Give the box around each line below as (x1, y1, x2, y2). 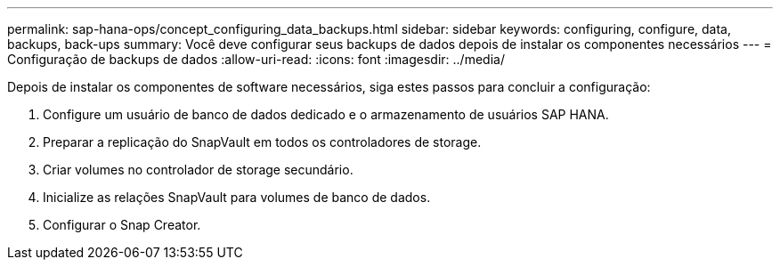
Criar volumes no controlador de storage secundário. (43, 162, 353, 177)
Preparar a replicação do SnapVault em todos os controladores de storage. (43, 134, 482, 150)
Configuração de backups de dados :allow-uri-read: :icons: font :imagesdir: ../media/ (7, 52, 505, 67)
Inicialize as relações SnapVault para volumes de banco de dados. (43, 190, 431, 205)
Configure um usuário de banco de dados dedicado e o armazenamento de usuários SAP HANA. (43, 107, 609, 122)
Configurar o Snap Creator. (43, 217, 201, 232)
